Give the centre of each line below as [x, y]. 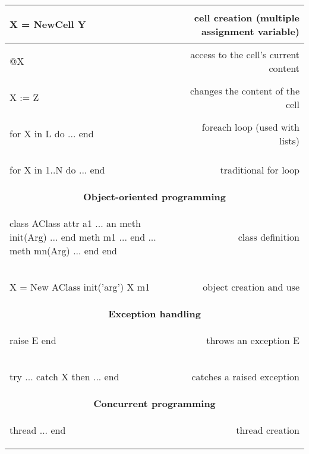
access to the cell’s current [245, 54]
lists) [289, 140]
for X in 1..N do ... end [57, 170]
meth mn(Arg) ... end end [63, 250]
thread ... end [38, 430]
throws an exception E [253, 340]
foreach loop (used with [250, 127]
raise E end [33, 340]
